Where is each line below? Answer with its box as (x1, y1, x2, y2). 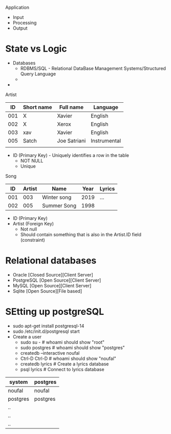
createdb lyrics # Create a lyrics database (20, 360, 109, 367)
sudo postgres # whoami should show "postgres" (20, 345, 125, 351)
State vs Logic (5, 43, 68, 55)
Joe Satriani (57, 137, 86, 144)
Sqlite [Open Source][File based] (12, 288, 82, 294)
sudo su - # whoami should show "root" (20, 339, 105, 345)
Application (5, 5, 30, 10)
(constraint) (20, 237, 45, 243)
